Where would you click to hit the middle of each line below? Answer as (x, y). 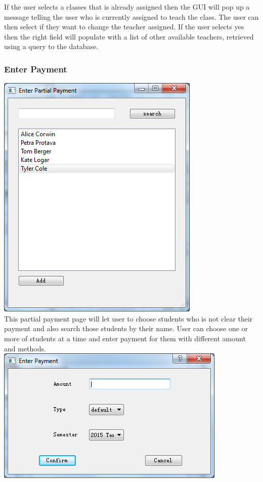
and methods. (25, 348)
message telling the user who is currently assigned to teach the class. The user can (131, 16)
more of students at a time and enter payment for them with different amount (125, 338)
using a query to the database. (51, 46)
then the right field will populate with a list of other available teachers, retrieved (129, 36)
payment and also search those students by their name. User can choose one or (126, 328)
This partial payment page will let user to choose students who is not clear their (128, 318)
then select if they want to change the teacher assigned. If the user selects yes (124, 27)
